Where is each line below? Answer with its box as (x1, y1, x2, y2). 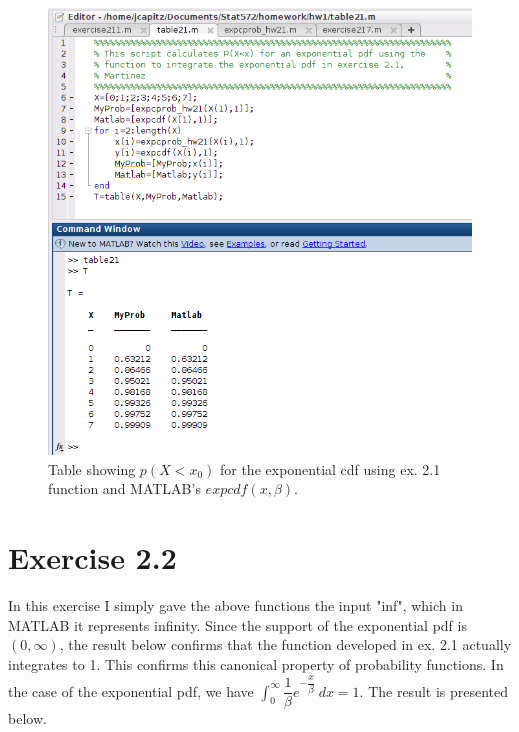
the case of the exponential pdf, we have (8, 680, 254, 701)
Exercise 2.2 (8, 537, 177, 578)
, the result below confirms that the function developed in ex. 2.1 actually (59, 634, 512, 655)
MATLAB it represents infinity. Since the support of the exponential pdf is (8, 614, 467, 635)
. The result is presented (359, 680, 509, 701)
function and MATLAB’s (48, 478, 201, 499)
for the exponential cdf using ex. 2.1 (219, 458, 441, 479)
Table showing (48, 458, 136, 479)
